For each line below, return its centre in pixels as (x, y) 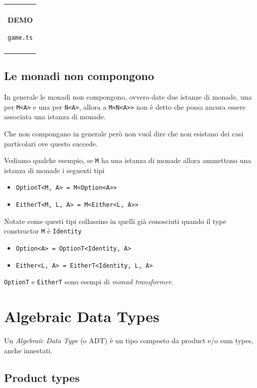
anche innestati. (28, 350)
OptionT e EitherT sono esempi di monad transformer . (89, 282)
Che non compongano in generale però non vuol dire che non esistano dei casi (124, 134)
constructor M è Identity (43, 231)
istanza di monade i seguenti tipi (54, 170)
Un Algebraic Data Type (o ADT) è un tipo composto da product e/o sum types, (129, 340)
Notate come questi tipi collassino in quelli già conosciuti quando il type (115, 221)
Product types (42, 377)
